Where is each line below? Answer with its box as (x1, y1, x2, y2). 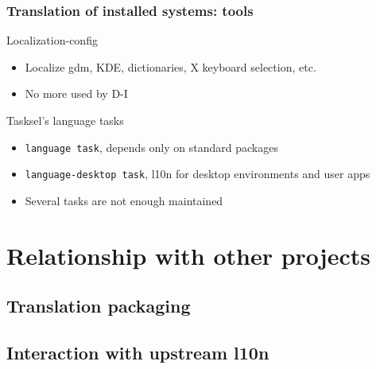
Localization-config (6, 32, 98, 49)
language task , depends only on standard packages (25, 138, 278, 155)
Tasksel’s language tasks (6, 112, 124, 128)
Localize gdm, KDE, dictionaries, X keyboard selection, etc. (25, 58, 316, 75)
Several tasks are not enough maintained (25, 192, 223, 208)
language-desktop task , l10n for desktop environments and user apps (25, 165, 370, 182)
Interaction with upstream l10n (6, 340, 269, 365)
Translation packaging (6, 293, 191, 318)
